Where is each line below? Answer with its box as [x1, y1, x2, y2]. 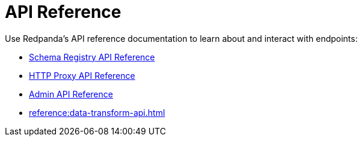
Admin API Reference [29, 88, 113, 99]
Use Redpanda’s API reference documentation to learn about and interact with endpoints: [5, 33, 358, 44]
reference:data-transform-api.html [29, 107, 165, 118]
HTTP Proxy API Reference [29, 70, 135, 81]
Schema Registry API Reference [29, 51, 155, 62]
